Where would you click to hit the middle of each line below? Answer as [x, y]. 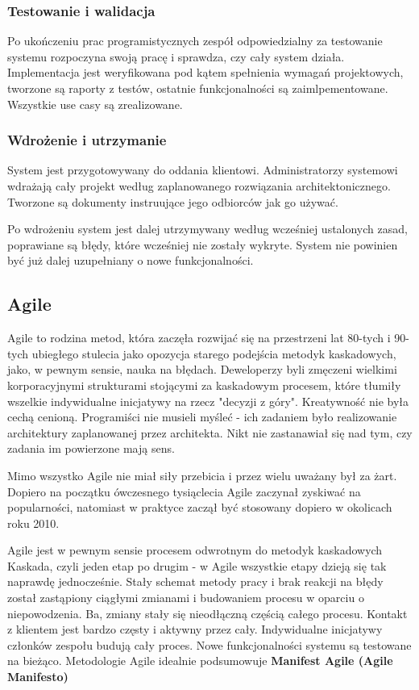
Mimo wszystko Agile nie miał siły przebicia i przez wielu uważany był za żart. [202, 475]
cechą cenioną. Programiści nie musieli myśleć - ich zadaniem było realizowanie [202, 417]
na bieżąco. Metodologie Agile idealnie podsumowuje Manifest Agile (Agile [200, 661]
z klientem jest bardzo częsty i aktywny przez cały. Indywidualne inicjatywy [195, 629]
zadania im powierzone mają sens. [91, 448]
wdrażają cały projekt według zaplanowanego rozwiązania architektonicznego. [199, 186]
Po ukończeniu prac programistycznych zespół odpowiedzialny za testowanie [195, 41]
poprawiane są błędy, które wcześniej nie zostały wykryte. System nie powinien [203, 244]
